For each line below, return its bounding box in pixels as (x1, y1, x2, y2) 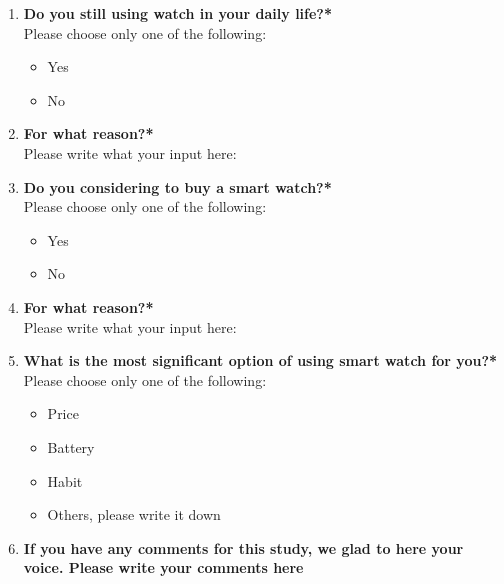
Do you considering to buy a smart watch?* (23, 176, 332, 197)
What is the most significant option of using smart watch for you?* (23, 350, 498, 371)
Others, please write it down (47, 504, 221, 525)
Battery (47, 436, 95, 457)
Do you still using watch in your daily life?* (23, 3, 333, 23)
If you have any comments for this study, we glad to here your (23, 537, 464, 558)
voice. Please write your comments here (23, 557, 304, 578)
